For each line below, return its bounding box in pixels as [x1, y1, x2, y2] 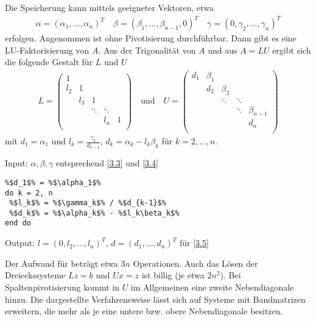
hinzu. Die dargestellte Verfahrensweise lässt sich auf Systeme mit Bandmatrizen [5, 292, 306, 305]
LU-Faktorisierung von [5, 43, 90, 56]
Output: [5, 236, 35, 249]
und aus [208, 43, 237, 56]
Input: [5, 157, 28, 169]
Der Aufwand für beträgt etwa [5, 256, 118, 269]
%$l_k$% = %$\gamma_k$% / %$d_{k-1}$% [9, 199, 166, 208]
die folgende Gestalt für [5, 55, 93, 68]
